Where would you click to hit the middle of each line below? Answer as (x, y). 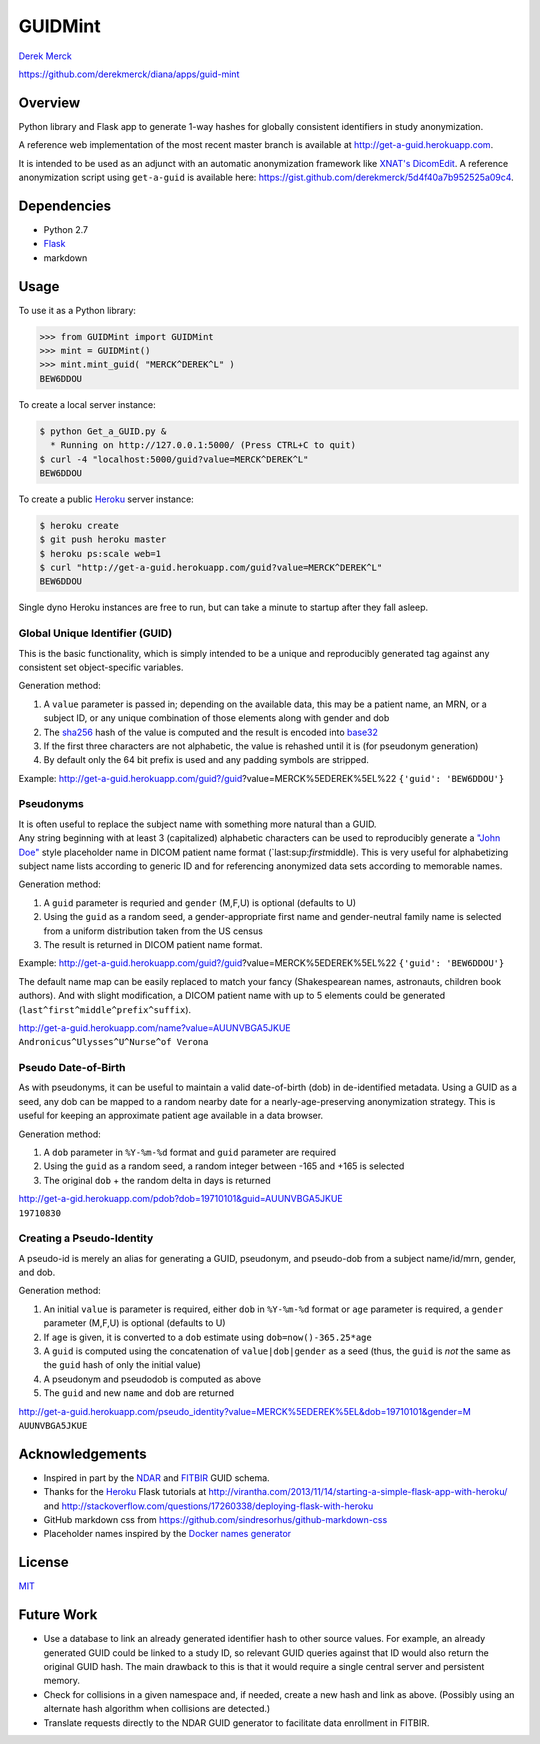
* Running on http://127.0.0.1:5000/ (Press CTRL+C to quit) (203, 445)
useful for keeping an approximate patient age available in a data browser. (171, 1116)
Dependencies (65, 205)
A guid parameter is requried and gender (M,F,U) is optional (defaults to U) (200, 902)
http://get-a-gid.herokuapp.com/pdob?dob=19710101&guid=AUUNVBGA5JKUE (181, 1199)
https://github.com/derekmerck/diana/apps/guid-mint (129, 74)
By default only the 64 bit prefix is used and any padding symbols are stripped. (206, 760)
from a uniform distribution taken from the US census (153, 931)
